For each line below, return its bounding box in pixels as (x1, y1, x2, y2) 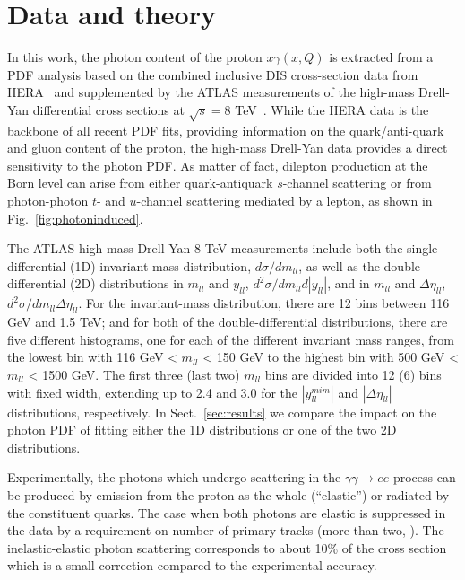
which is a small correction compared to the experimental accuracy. (7, 556, 377, 575)
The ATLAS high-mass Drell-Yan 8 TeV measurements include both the (7, 239, 403, 258)
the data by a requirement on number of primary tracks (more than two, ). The (7, 521, 444, 540)
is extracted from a (329, 48, 434, 66)
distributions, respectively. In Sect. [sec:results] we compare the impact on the (7, 402, 437, 421)
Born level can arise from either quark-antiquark (7, 173, 273, 192)
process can (392, 468, 456, 487)
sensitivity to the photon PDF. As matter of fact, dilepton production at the (7, 155, 428, 174)
